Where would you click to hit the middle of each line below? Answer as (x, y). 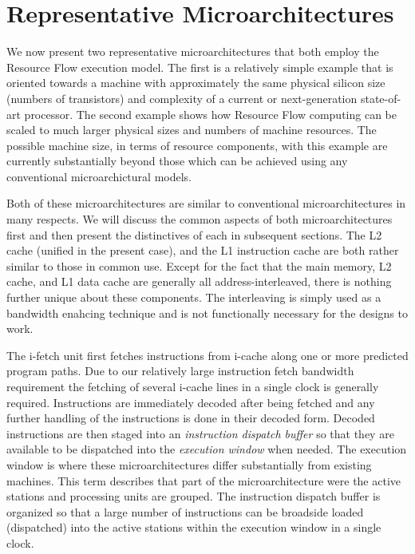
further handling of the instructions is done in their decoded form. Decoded (191, 418)
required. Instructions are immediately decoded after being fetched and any (191, 402)
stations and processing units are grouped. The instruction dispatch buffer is (194, 496)
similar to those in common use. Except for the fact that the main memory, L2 (199, 265)
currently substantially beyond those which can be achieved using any (177, 161)
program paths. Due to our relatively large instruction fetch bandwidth (180, 371)
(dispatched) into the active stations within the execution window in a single (194, 527)
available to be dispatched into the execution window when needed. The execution (207, 449)
